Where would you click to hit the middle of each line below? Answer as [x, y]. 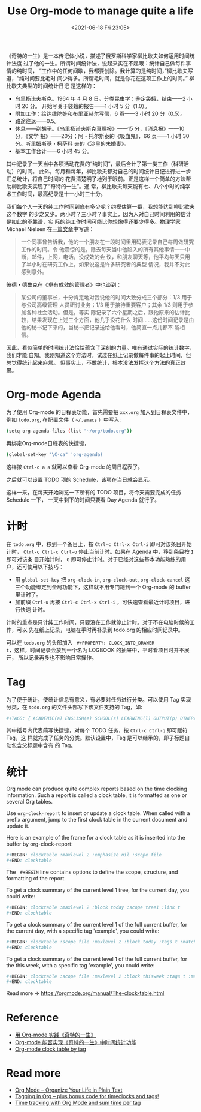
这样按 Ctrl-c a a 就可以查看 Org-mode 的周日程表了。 [75, 467]
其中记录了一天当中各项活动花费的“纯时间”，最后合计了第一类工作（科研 [95, 164]
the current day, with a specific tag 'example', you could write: [83, 931]
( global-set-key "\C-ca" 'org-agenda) [54, 454]
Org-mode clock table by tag [51, 1049]
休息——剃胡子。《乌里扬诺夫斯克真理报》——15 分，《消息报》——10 [100, 128]
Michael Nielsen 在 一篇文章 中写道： [50, 229]
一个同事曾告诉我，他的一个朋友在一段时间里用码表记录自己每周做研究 [107, 242]
